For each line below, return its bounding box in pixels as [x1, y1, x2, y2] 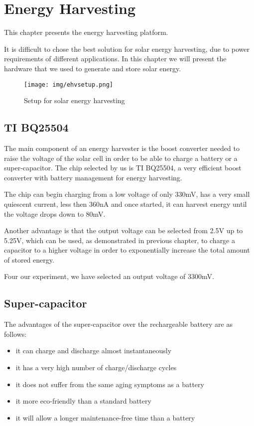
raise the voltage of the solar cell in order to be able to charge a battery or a [4, 152, 238, 163]
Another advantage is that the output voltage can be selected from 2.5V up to [4, 225, 243, 236]
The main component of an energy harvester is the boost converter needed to [4, 142, 240, 153]
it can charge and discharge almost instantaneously [15, 345, 172, 356]
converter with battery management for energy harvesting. [4, 172, 182, 182]
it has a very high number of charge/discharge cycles [15, 362, 177, 373]
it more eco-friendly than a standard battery [15, 396, 151, 406]
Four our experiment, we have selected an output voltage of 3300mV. [4, 271, 214, 282]
